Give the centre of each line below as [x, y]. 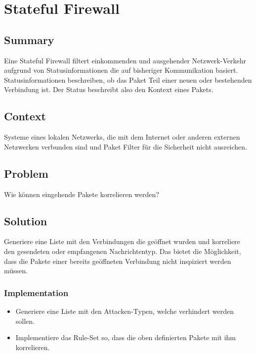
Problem [26, 173]
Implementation [36, 292]
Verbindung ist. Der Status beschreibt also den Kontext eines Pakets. [109, 89]
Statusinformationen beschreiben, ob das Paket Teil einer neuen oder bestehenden [128, 79]
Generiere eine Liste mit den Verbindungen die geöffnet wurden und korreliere [122, 241]
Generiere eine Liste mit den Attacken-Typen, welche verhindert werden [125, 311]
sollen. [25, 321]
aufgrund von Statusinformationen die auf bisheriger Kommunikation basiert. [121, 70]
